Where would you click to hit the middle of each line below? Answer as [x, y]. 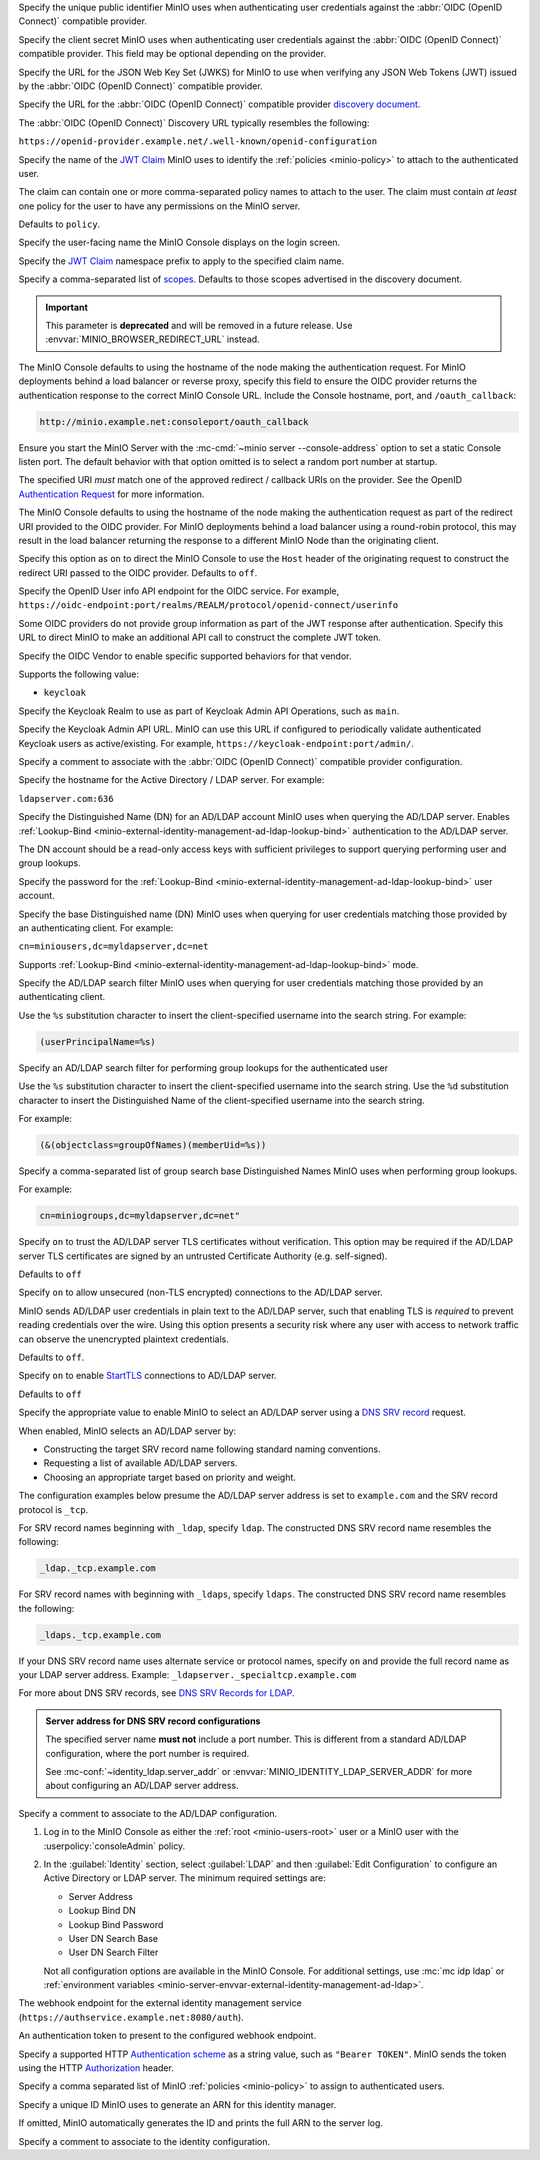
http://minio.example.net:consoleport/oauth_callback [174, 421]
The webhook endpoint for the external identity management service [160, 2003]
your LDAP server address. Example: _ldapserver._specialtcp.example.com [187, 1675]
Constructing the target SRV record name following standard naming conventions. [212, 1449]
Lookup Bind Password [116, 1924]
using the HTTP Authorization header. [96, 2068]
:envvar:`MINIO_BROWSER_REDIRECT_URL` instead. [152, 339]
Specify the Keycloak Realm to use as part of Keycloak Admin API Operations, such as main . [209, 711]
